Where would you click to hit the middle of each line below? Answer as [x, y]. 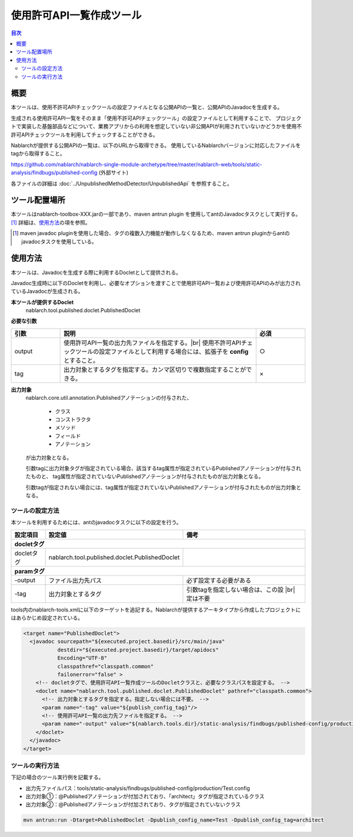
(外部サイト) [114, 173]
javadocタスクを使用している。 [59, 242]
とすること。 [81, 360]
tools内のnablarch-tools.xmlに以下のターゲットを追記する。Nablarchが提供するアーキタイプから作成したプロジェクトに [156, 610]
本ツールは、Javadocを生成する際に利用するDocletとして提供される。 [96, 272]
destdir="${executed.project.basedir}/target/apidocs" [138, 650]
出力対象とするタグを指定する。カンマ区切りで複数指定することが [155, 369]
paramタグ [30, 571]
